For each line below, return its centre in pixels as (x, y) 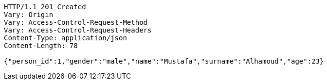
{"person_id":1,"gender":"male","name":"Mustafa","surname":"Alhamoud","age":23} (164, 61)
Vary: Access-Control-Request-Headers (78, 30)
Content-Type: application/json (65, 38)
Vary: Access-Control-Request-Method (76, 22)
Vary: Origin (29, 15)
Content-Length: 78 (41, 46)
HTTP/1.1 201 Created (45, 7)
